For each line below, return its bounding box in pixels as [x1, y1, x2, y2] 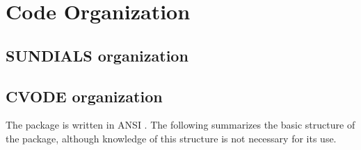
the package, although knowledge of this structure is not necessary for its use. [6, 131, 337, 145]
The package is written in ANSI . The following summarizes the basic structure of [6, 118, 355, 132]
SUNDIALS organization [6, 44, 188, 66]
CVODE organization [6, 85, 163, 106]
